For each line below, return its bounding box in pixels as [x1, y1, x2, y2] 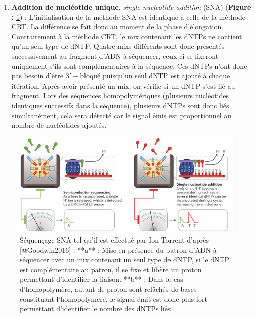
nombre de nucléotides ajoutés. [11, 120, 107, 130]
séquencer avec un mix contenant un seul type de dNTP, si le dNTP [20, 254, 230, 265]
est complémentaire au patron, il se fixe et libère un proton [20, 264, 202, 274]
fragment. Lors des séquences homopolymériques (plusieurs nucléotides [11, 90, 229, 101]
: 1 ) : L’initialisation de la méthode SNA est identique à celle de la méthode [11, 11, 246, 22]
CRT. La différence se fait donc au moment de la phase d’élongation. [11, 21, 224, 32]
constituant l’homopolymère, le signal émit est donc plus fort [20, 293, 207, 304]
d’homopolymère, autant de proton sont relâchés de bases [20, 283, 197, 294]
